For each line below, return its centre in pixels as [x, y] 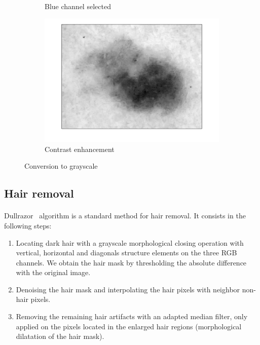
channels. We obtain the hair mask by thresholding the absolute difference [131, 262]
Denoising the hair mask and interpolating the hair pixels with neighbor [128, 289]
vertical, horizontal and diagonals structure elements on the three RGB [126, 253]
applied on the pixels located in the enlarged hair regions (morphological [129, 326]
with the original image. [53, 272]
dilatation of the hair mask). [60, 336]
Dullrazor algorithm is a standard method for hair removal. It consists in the [125, 216]
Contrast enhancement [80, 149]
